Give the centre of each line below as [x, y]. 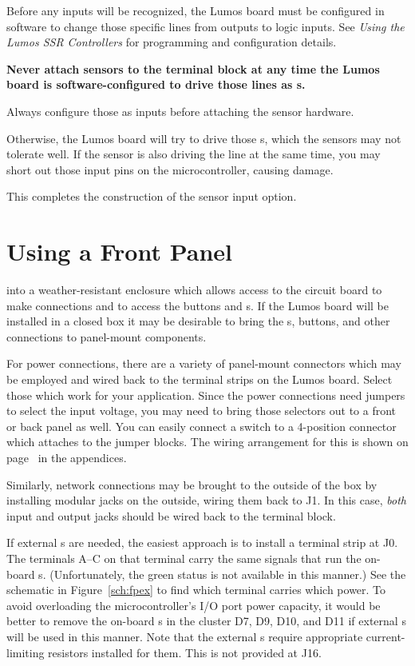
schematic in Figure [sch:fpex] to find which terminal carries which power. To [196, 590]
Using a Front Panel [120, 251]
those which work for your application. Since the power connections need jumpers [206, 395]
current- [385, 636]
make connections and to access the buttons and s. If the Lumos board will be [198, 305]
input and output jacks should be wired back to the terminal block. [171, 515]
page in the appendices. [67, 457]
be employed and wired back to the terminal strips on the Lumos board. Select [200, 379]
